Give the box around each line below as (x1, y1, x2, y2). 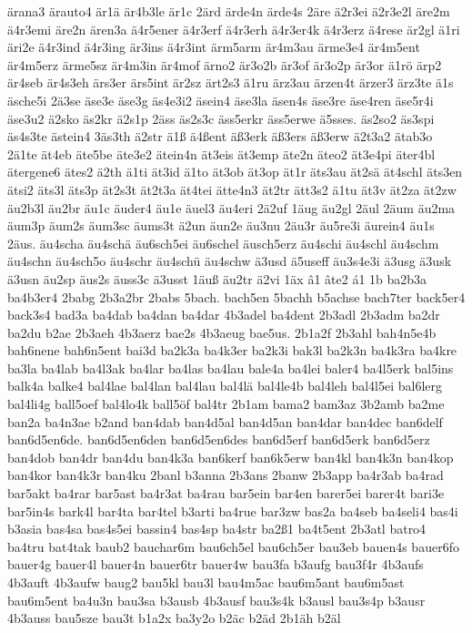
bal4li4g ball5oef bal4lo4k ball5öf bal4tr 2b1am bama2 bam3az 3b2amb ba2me (7, 394, 445, 413)
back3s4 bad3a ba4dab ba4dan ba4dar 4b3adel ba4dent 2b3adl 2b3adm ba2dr (7, 305, 440, 324)
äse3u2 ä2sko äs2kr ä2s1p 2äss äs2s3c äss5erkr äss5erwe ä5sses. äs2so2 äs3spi (7, 108, 435, 128)
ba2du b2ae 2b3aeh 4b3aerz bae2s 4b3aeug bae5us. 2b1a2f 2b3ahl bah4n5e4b (7, 322, 437, 342)
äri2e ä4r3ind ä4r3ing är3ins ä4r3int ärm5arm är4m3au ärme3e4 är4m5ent (7, 37, 420, 56)
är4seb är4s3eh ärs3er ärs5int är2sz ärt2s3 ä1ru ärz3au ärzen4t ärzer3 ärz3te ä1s (7, 73, 454, 92)
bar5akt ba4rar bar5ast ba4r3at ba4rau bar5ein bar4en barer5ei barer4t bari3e (7, 484, 445, 503)
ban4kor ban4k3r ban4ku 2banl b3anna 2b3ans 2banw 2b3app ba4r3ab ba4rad (7, 465, 444, 485)
